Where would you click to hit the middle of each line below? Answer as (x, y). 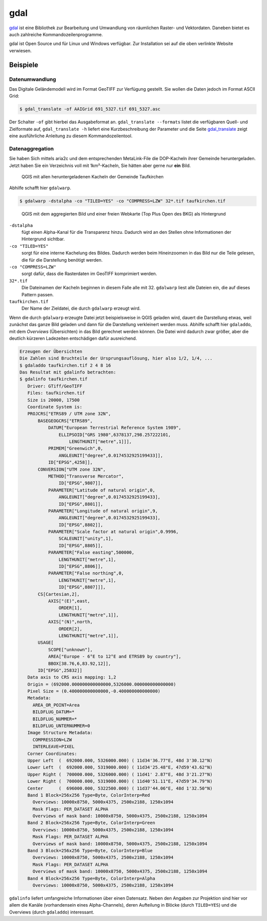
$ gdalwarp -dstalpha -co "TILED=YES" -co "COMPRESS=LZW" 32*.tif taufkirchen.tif (123, 201)
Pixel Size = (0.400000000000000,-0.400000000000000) (94, 691)
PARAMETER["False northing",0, (86, 573)
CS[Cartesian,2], (59, 594)
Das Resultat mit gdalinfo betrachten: (68, 372)
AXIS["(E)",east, (69, 601)
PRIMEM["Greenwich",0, (76, 449)
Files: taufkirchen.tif (56, 393)
